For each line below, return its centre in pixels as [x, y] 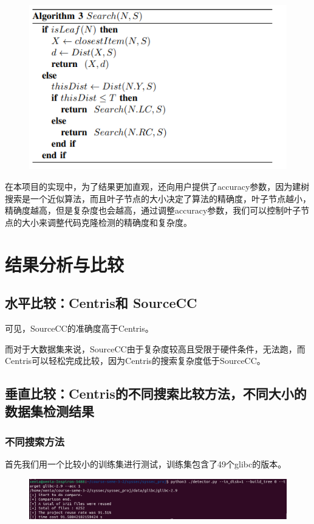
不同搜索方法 [35, 441]
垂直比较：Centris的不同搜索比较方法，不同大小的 [156, 393]
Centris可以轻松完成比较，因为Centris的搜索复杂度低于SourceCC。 [135, 361]
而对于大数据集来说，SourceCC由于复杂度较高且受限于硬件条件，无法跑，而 [155, 348]
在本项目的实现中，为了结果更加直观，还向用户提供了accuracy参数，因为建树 [157, 186]
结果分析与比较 [65, 264]
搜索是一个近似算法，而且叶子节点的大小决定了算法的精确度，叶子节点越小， [158, 198]
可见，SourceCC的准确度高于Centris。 [79, 328]
